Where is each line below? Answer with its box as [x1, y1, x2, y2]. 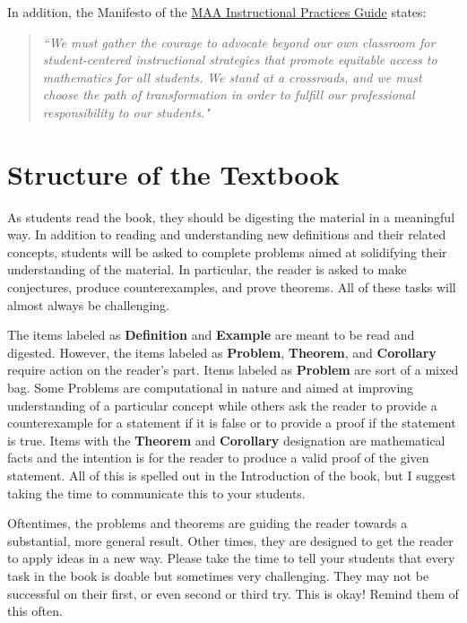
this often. [7, 601, 63, 620]
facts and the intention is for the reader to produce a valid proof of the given [7, 448, 429, 467]
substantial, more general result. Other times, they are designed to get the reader [7, 531, 454, 549]
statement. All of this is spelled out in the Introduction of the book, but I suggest [7, 466, 456, 484]
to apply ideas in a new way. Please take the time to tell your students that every [7, 549, 455, 567]
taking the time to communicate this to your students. [7, 483, 306, 502]
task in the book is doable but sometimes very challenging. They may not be [7, 566, 429, 584]
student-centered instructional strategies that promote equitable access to [42, 50, 437, 69]
